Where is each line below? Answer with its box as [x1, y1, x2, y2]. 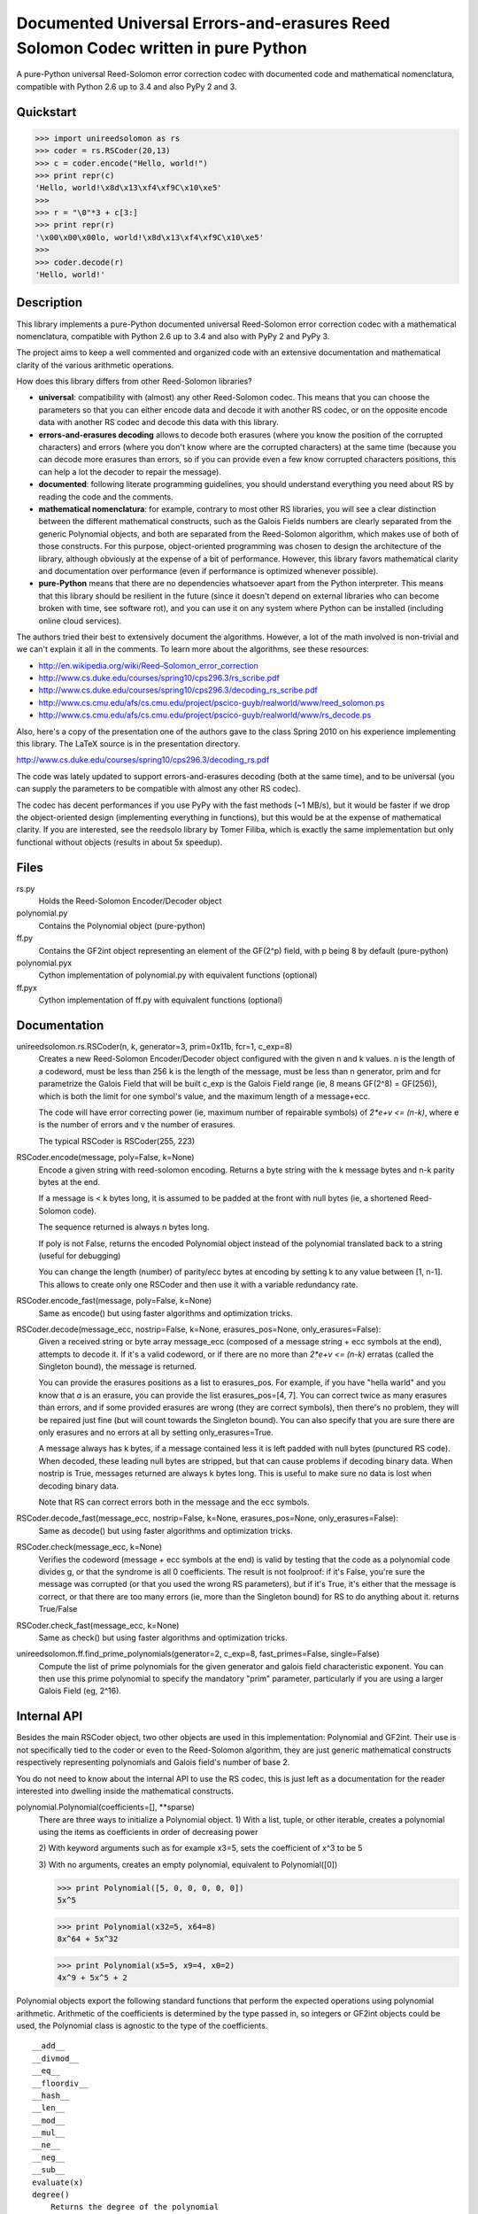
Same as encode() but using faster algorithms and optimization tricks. [38, 1307, 293, 1319]
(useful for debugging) [38, 1250, 121, 1261]
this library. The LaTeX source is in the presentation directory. [16, 739, 241, 749]
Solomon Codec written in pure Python [16, 38, 307, 58]
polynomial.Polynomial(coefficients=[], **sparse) [16, 1802, 195, 1813]
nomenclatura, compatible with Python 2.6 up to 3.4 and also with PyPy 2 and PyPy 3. [16, 330, 330, 341]
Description [16, 295, 83, 310]
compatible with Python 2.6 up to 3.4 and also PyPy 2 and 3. [16, 81, 237, 92]
